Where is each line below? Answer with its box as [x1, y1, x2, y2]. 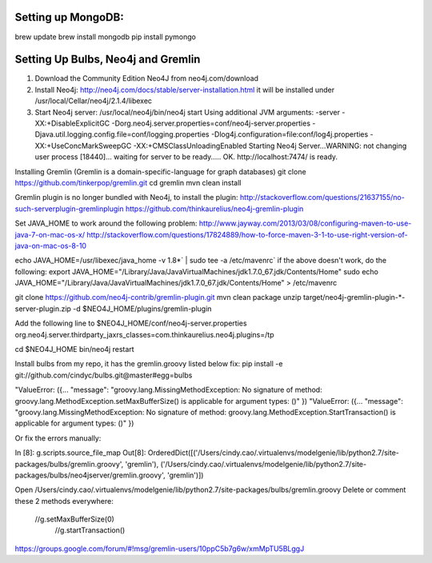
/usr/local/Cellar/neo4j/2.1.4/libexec [34, 96, 152, 106]
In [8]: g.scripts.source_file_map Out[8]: [14, 448, 146, 457]
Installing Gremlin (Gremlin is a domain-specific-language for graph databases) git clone [14, 166, 307, 176]
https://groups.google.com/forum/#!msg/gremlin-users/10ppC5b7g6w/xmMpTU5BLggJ [14, 544, 305, 553]
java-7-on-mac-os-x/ [14, 230, 86, 239]
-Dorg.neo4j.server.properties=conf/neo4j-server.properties [111, 118, 311, 128]
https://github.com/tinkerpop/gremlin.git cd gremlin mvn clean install [14, 178, 242, 187]
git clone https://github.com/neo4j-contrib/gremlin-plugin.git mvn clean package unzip [14, 293, 302, 302]
